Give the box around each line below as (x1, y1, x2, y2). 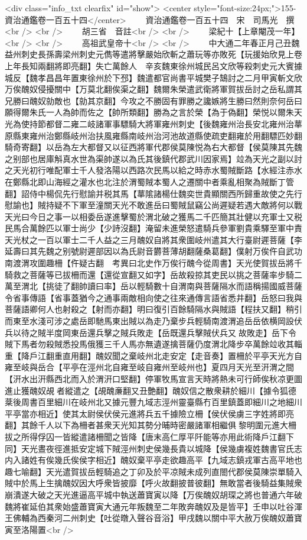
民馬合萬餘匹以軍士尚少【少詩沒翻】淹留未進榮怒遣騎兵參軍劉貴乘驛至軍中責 (5, 222, 302, 234)
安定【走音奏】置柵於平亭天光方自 (169, 349, 302, 361)
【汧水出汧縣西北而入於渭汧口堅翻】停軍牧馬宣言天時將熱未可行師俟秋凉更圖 (5, 373, 302, 384)
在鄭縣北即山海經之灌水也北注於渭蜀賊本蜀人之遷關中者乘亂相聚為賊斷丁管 (5, 175, 294, 187)
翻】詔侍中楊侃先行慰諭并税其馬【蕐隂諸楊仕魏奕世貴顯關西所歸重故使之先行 (5, 187, 302, 199)
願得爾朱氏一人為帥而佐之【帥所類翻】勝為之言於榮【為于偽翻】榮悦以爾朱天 (5, 106, 302, 118)
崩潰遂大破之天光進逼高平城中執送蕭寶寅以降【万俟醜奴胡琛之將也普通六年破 (5, 488, 302, 500)
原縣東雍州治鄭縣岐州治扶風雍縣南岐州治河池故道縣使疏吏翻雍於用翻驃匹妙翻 (5, 129, 302, 141)
